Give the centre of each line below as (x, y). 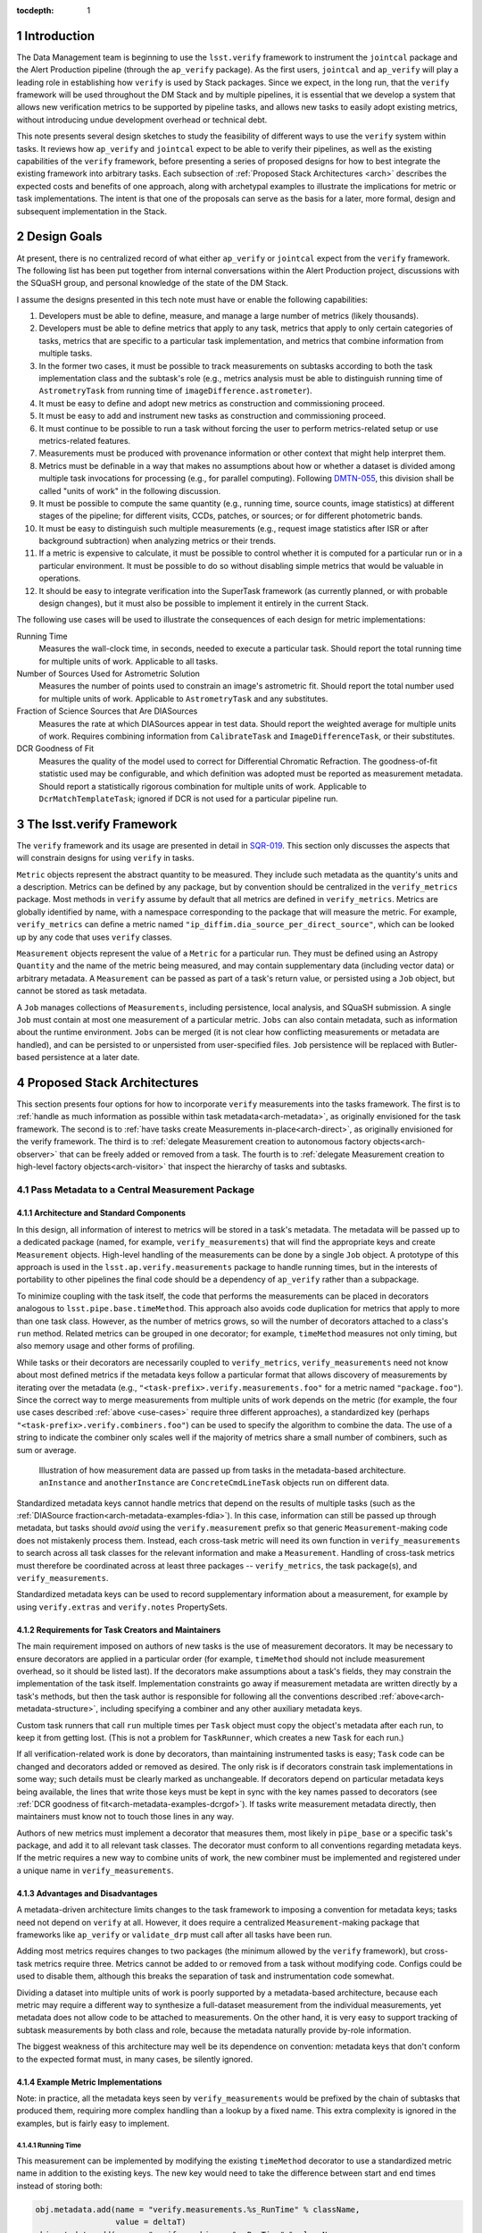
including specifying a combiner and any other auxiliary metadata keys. (231, 1709)
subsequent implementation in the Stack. (91, 211)
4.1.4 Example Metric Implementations (89, 2082)
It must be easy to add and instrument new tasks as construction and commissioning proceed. (212, 416)
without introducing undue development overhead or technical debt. (142, 120)
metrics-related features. (85, 440)
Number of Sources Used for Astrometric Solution (108, 673)
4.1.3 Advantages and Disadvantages (87, 1893)
